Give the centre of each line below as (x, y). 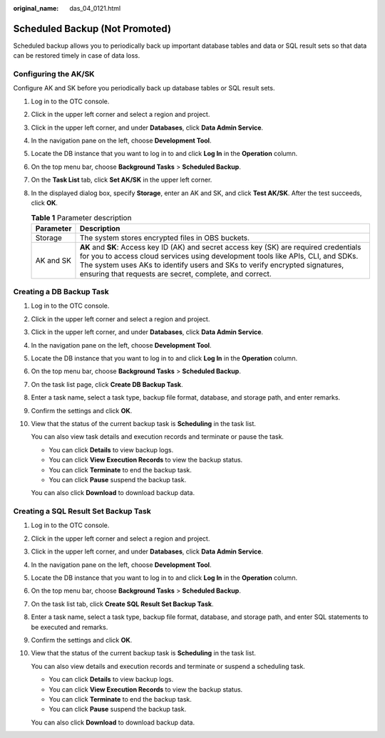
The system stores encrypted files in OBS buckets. (164, 237)
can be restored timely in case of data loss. (77, 56)
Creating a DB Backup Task (61, 292)
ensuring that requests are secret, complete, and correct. (176, 274)
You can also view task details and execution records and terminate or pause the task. (158, 437)
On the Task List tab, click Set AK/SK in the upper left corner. (122, 180)
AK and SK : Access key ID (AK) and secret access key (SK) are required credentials (220, 247)
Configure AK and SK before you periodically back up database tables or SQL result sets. (144, 88)
